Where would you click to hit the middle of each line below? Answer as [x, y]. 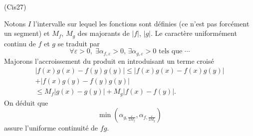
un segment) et [27, 33]
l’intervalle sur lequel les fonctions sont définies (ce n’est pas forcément [141, 23]
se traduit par [79, 43]
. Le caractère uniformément [194, 33]
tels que [171, 52]
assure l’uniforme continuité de [51, 128]
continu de [20, 43]
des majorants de [104, 33]
